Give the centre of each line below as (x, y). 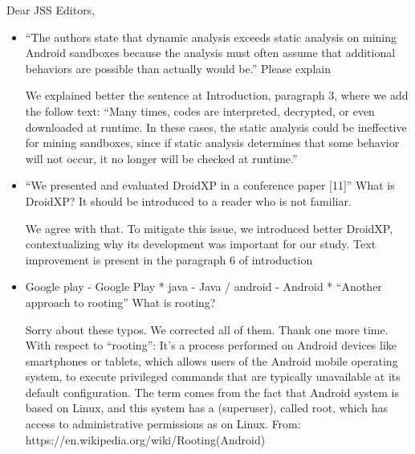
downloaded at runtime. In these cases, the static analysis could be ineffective (216, 127)
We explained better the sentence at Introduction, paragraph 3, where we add (217, 95)
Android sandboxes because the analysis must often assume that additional (210, 53)
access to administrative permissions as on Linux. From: (163, 424)
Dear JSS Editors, (51, 10)
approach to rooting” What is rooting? (120, 302)
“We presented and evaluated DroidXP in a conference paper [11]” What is (210, 185)
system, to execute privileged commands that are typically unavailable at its (213, 376)
